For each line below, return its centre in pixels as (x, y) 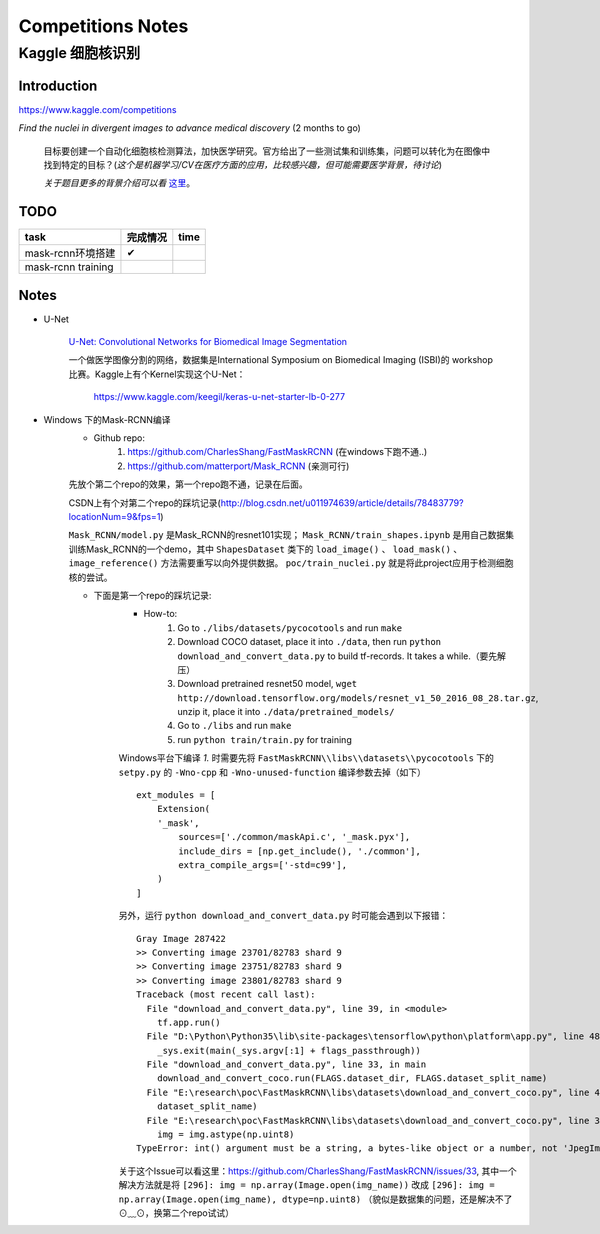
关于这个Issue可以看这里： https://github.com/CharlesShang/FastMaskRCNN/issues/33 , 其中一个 (317, 1171)
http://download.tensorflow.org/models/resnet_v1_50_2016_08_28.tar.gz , (358, 697)
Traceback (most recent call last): (226, 994)
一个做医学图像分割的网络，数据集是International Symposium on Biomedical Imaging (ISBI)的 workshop (281, 360)
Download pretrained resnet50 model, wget (267, 684)
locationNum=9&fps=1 (114, 516)
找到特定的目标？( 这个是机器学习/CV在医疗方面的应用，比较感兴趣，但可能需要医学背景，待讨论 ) (243, 164)
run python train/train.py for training (264, 739)
